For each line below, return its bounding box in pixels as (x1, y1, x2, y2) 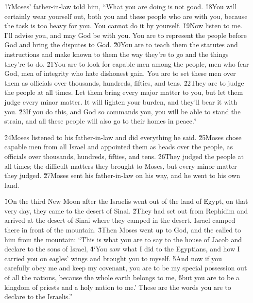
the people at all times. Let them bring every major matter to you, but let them (4, 87, 243, 97)
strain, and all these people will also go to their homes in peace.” (4, 116, 197, 126)
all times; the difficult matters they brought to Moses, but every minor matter (4, 160, 237, 171)
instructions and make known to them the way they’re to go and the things (4, 49, 229, 59)
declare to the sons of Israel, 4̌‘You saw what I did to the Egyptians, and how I (4, 244, 240, 254)
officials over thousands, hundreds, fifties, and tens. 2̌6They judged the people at (4, 151, 244, 161)
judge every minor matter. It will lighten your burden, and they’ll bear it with (4, 96, 237, 107)
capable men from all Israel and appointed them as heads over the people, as (4, 142, 233, 152)
